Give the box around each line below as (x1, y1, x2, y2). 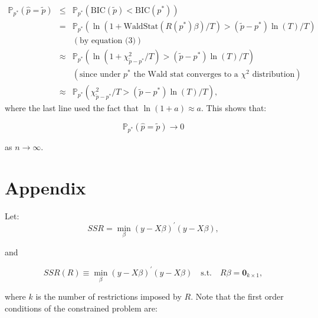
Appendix (5, 175, 86, 199)
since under (80, 70, 121, 79)
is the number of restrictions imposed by (35, 290, 182, 303)
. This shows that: (201, 102, 267, 114)
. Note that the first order (191, 290, 284, 303)
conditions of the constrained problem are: (5, 301, 158, 314)
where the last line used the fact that (5, 102, 139, 114)
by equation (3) (80, 37, 136, 46)
